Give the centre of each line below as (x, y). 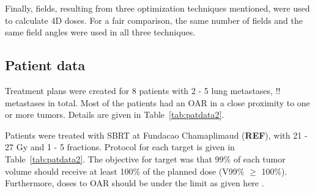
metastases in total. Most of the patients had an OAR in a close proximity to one (157, 102)
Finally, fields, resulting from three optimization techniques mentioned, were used (157, 8)
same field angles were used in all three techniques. (100, 32)
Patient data (45, 65)
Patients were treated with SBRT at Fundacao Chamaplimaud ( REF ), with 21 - (156, 135)
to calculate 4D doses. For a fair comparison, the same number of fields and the (154, 20)
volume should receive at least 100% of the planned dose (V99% (125, 171)
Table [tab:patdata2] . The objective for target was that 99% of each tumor (145, 158)
